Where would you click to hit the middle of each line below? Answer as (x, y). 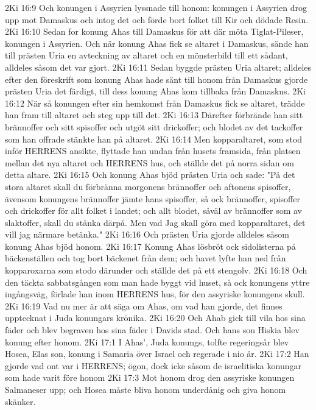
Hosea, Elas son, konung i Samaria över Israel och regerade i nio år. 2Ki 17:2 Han (157, 354)
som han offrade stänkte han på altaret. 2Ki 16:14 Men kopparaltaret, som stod (154, 139)
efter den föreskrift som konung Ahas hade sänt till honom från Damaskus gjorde (156, 79)
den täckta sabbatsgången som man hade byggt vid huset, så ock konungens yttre (157, 282)
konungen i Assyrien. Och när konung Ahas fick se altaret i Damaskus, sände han (157, 43)
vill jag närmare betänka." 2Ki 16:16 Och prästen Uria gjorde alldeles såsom (147, 234)
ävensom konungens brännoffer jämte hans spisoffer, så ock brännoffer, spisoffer (153, 198)
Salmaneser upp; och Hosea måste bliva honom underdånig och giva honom (146, 389)
